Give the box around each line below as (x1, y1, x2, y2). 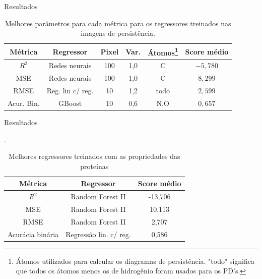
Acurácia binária (8, 229, 59, 239)
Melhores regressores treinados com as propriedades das (9, 151, 180, 161)
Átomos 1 (147, 45, 178, 58)
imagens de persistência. (81, 28, 155, 38)
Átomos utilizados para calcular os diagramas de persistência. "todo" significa (16, 255, 254, 266)
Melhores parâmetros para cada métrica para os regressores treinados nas (5, 18, 231, 28)
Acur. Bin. (8, 97, 40, 108)
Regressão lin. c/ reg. (65, 229, 131, 239)
